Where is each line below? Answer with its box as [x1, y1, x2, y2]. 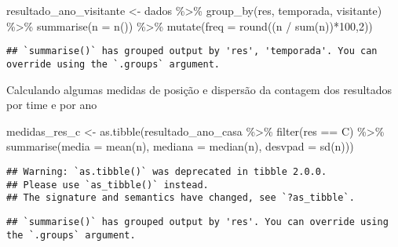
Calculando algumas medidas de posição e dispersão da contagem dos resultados [6, 81, 393, 97]
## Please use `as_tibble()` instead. [6, 179, 209, 191]
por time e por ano [6, 96, 97, 113]
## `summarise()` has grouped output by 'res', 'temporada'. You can [6, 45, 378, 57]
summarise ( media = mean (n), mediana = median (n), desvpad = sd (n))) [6, 138, 354, 154]
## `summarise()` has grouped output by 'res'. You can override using [6, 216, 389, 227]
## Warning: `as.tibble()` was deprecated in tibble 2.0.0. [6, 165, 327, 177]
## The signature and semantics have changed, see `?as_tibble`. [6, 192, 355, 204]
